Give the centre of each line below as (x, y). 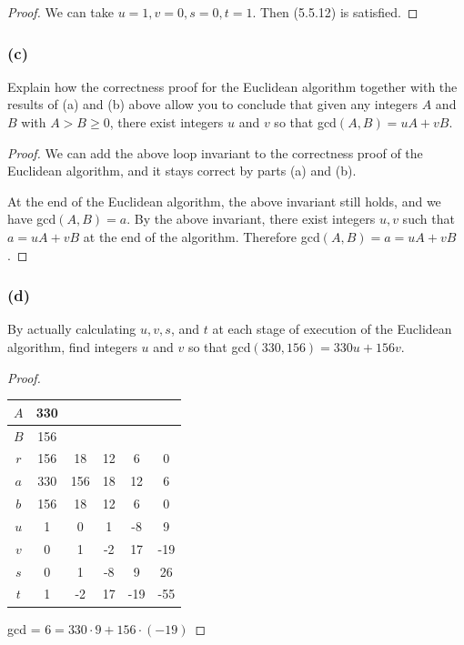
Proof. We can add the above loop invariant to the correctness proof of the (215, 152)
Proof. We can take (61, 12)
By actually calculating (72, 329)
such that (429, 219)
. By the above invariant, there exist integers (251, 219)
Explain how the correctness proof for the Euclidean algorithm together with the (232, 86)
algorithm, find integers (72, 346)
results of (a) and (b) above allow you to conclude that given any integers (213, 104)
